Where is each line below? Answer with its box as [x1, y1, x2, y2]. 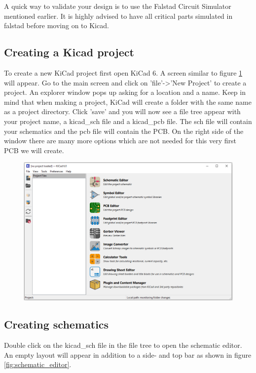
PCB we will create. [4, 145, 64, 155]
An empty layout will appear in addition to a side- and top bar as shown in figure [4, 349, 252, 360]
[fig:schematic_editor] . [4, 359, 72, 370]
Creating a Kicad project [4, 44, 134, 60]
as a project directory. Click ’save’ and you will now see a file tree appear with [4, 106, 241, 117]
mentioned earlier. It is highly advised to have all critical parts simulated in [4, 10, 233, 21]
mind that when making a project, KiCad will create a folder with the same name [4, 96, 252, 107]
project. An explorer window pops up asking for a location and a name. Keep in [4, 87, 246, 97]
